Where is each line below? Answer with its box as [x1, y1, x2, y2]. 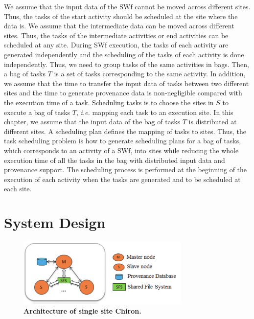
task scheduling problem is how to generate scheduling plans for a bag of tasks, [4, 136, 241, 146]
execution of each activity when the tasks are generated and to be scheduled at [4, 174, 241, 184]
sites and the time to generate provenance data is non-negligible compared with [4, 88, 242, 98]
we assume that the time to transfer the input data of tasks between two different [4, 78, 249, 88]
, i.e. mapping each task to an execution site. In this [76, 107, 233, 117]
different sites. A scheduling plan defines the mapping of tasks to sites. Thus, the [4, 126, 246, 136]
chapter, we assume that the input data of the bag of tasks [4, 116, 181, 127]
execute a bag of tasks [4, 107, 70, 117]
